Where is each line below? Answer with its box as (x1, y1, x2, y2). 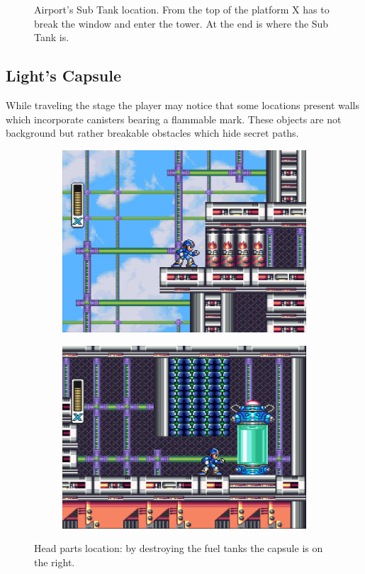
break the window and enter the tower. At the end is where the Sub (34, 16, 329, 30)
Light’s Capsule (6, 64, 122, 86)
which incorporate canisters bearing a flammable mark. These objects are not (6, 111, 342, 126)
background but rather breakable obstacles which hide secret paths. (6, 125, 299, 140)
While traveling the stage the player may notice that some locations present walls (6, 97, 359, 112)
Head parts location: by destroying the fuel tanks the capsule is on (34, 541, 323, 556)
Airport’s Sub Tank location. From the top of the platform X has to (34, 2, 330, 16)
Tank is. (34, 30, 69, 45)
